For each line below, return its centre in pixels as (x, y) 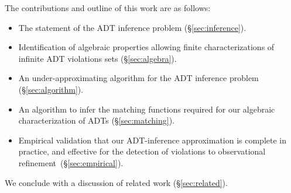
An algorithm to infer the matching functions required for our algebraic (147, 109)
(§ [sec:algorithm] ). (51, 89)
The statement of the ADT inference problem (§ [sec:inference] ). (132, 27)
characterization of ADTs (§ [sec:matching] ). (97, 120)
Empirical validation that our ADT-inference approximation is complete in (153, 140)
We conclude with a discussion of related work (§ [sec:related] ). (116, 182)
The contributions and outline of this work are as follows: (108, 8)
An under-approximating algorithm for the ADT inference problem (138, 78)
